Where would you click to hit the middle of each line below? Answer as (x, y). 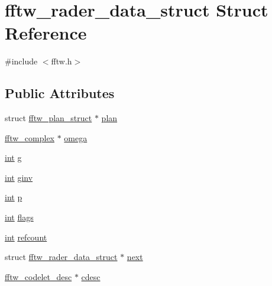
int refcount (26, 237)
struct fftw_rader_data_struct (61, 257)
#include (21, 61)
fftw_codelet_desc (38, 276)
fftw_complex (30, 137)
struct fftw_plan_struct (48, 118)
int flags (19, 217)
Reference (46, 33)
